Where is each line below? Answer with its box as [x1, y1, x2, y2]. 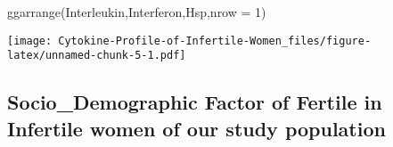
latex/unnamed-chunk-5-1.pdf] [7, 49, 186, 62]
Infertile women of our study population [7, 114, 386, 142]
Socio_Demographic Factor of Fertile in [7, 88, 382, 116]
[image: [7, 34, 53, 47]
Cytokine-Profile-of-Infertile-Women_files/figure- [58, 34, 372, 47]
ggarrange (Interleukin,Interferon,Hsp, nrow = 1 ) [7, 3, 266, 20]
